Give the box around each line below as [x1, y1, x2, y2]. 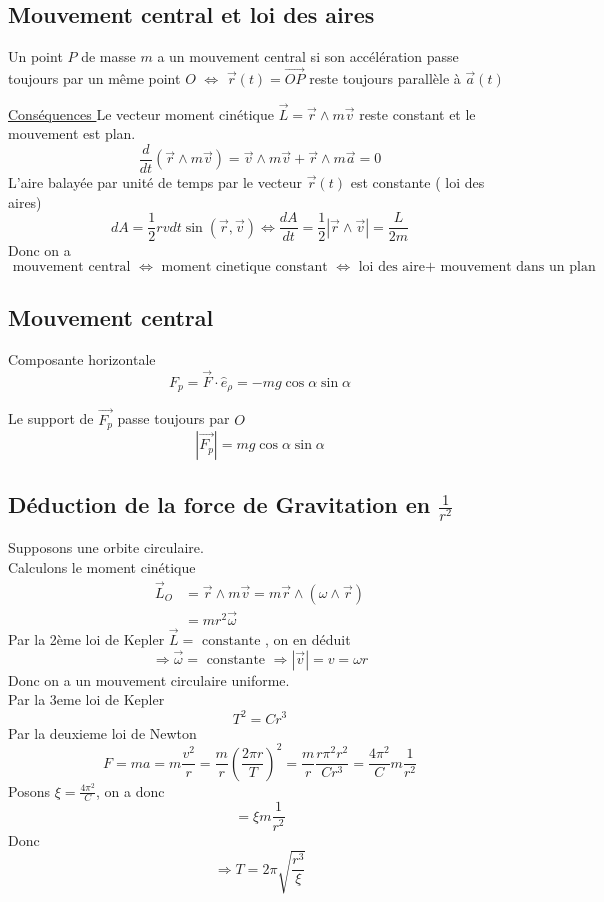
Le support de [8, 408, 94, 429]
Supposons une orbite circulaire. [8, 537, 204, 558]
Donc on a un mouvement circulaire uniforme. [8, 669, 290, 690]
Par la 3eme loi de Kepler [8, 689, 165, 710]
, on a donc [95, 780, 165, 801]
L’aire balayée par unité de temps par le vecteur [8, 172, 303, 193]
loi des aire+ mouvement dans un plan [358, 259, 596, 274]
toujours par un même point [8, 68, 181, 89]
